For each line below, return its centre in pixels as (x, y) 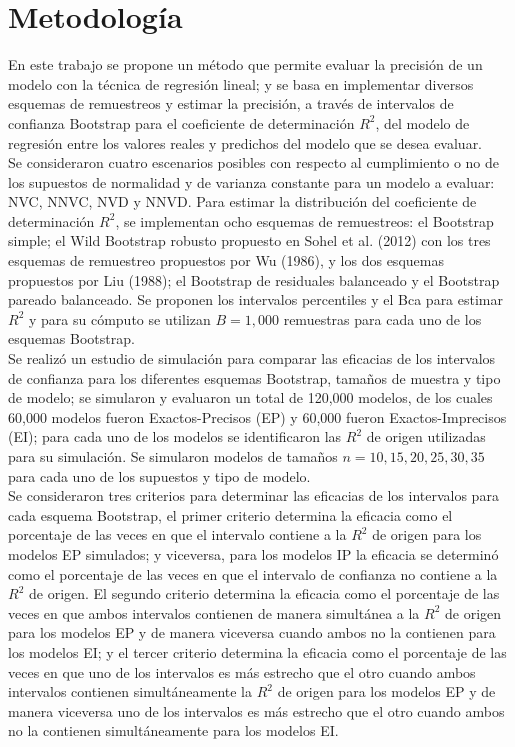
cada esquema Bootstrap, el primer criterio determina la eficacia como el (230, 514)
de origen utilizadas (426, 436)
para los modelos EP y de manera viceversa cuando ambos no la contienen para (252, 632)
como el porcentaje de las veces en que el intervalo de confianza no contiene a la (253, 573)
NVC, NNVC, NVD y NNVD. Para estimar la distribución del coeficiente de (242, 201)
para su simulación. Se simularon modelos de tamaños (173, 456)
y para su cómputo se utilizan (119, 318)
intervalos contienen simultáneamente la (130, 691)
